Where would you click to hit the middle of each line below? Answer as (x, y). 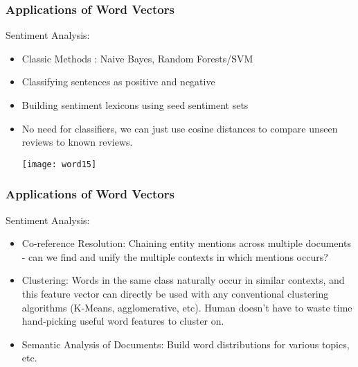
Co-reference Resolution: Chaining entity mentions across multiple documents (186, 243)
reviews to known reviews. (77, 142)
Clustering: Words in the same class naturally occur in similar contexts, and (183, 280)
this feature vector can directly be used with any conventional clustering (175, 294)
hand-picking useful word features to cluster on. (123, 321)
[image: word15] (59, 164)
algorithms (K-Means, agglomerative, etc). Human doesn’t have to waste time (187, 307)
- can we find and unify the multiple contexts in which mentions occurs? (175, 256)
